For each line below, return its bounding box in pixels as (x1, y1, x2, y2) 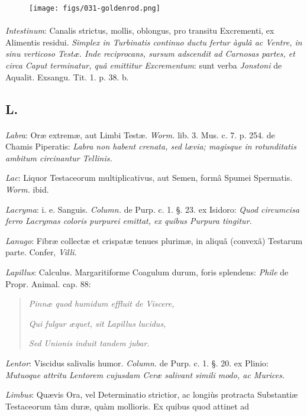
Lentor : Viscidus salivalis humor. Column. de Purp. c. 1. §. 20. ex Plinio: (5, 356, 269, 369)
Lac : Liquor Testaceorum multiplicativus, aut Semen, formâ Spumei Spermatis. (5, 171, 293, 184)
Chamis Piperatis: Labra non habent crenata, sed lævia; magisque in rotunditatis (5, 140, 296, 152)
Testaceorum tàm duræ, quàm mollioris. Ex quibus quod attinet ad (5, 399, 250, 412)
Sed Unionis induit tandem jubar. (28, 337, 150, 349)
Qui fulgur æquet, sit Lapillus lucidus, (28, 317, 166, 329)
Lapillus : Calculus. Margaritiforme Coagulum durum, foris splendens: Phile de (5, 265, 289, 278)
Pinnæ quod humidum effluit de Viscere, (28, 297, 174, 310)
